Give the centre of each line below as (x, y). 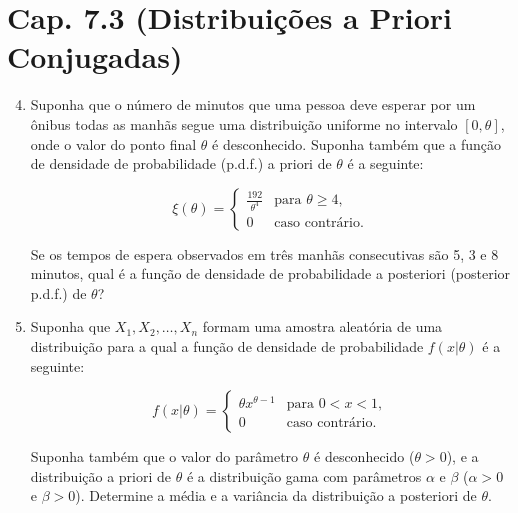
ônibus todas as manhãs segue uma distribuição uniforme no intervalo (244, 123)
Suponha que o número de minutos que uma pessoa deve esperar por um (253, 104)
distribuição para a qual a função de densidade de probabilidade (227, 346)
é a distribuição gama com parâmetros (304, 475)
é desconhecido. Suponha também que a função (357, 143)
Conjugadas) (95, 56)
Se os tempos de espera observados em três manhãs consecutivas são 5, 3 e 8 (264, 253)
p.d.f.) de (58, 292)
